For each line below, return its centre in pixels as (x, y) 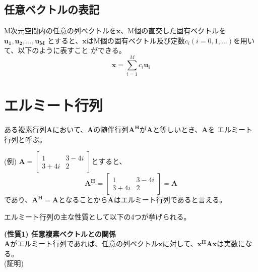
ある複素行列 (25, 129)
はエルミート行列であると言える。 (170, 200)
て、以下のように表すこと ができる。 (65, 50)
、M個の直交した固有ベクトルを (173, 31)
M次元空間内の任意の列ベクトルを (60, 31)
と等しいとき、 (177, 129)
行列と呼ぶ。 (25, 139)
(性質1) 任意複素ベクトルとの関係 (60, 233)
